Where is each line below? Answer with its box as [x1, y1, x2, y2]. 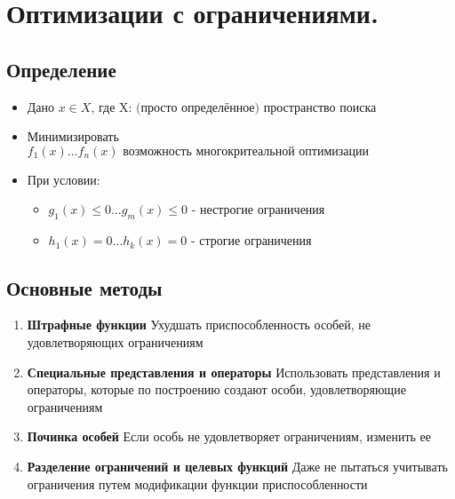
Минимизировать [27, 127, 119, 146]
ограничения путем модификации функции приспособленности [27, 474, 368, 493]
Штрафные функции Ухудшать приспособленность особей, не [27, 315, 371, 334]
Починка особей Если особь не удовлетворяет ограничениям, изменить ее [27, 427, 431, 446]
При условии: [27, 170, 100, 188]
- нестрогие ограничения [191, 204, 325, 218]
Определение [6, 55, 116, 83]
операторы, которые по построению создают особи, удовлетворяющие [27, 380, 406, 399]
